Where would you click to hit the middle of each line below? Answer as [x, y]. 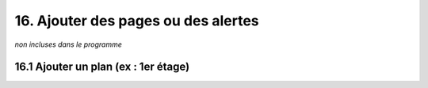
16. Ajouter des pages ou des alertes [137, 21]
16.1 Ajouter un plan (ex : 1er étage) [102, 67]
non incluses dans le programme [69, 44]
